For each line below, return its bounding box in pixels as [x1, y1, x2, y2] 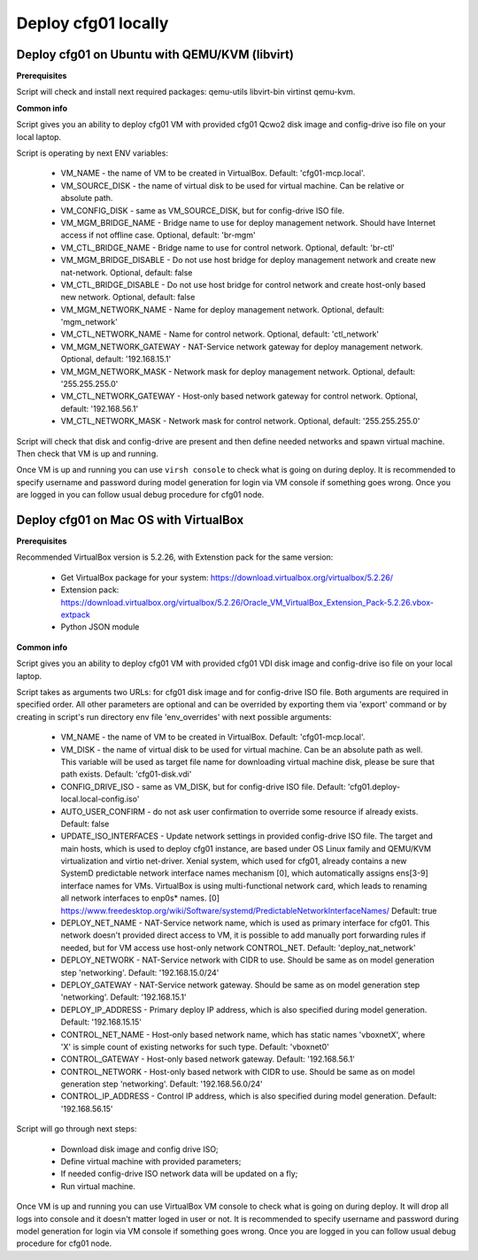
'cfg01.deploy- [347, 781, 401, 792]
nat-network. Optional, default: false [60, 267, 193, 278]
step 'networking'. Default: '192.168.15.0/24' [60, 967, 220, 978]
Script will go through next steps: [16, 1124, 137, 1134]
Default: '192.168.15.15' [60, 1017, 142, 1027]
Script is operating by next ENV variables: [16, 148, 168, 158]
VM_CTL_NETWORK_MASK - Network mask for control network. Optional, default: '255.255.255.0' [60, 416, 420, 427]
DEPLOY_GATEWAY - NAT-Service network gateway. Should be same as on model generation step [60, 979, 420, 990]
